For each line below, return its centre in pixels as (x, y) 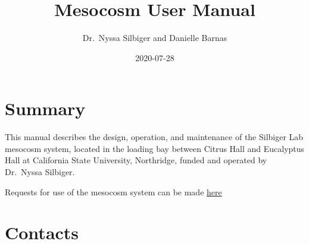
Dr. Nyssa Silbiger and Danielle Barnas (155, 38)
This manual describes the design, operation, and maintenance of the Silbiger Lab (154, 137)
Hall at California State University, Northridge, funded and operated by (136, 160)
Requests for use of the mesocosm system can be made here (113, 191)
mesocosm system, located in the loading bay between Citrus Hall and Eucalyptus (155, 148)
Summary (45, 108)
